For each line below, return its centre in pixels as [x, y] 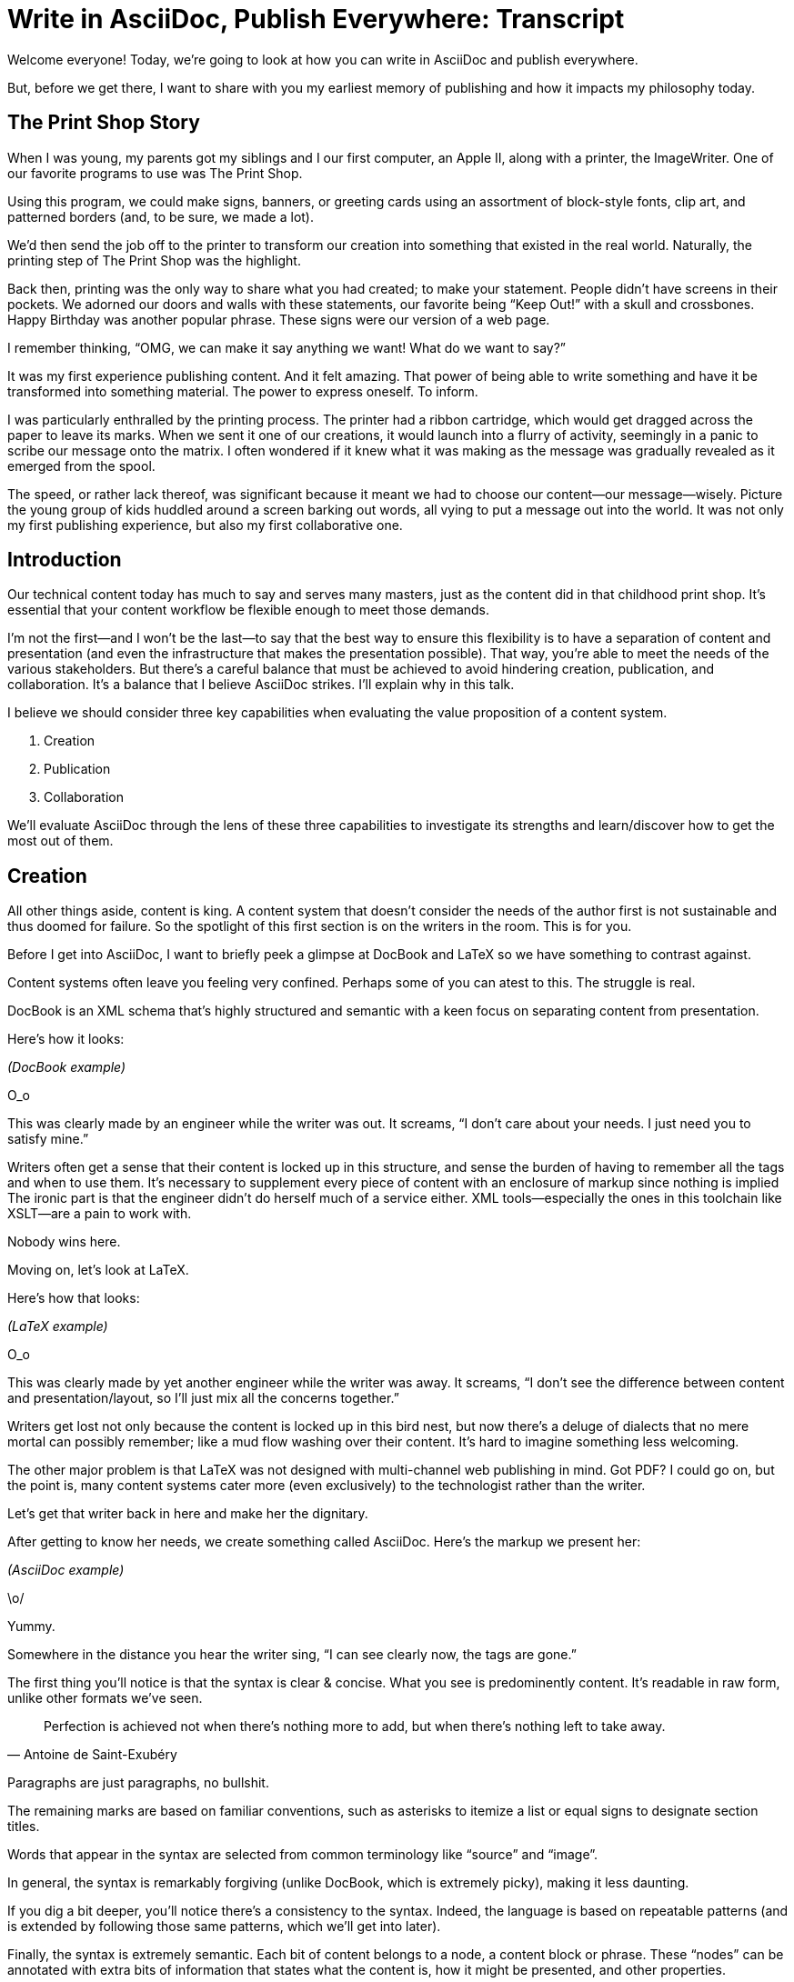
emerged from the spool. [81, 465]
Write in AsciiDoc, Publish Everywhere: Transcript [316, 19]
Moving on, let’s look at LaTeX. [98, 1270]
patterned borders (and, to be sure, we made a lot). [161, 216]
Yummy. [31, 1627]
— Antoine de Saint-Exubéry [92, 1755]
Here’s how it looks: [66, 1039]
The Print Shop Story [104, 123]
